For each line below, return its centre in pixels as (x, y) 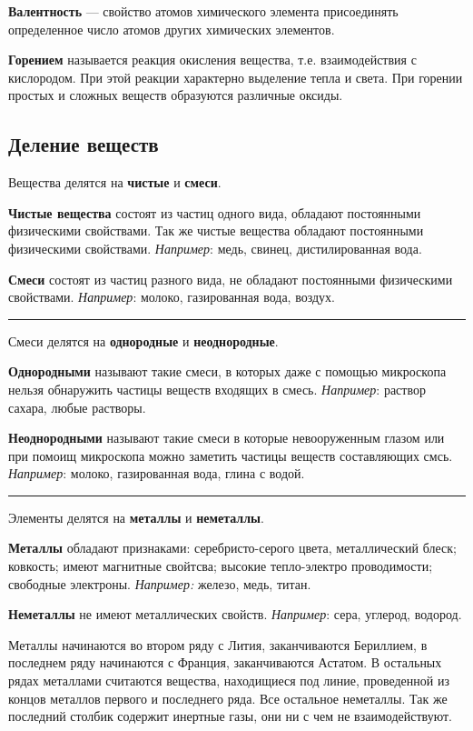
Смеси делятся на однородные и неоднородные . (143, 340)
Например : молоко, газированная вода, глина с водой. (157, 473)
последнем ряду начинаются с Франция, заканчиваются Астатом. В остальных (225, 662)
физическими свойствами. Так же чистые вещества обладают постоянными (216, 230)
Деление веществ (84, 144)
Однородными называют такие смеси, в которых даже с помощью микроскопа (227, 371)
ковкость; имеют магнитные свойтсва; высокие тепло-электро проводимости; (221, 566)
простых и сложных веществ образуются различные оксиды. (176, 95)
